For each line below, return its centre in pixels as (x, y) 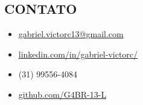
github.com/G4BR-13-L (62, 94)
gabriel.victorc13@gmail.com (71, 34)
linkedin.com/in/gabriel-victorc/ (78, 54)
